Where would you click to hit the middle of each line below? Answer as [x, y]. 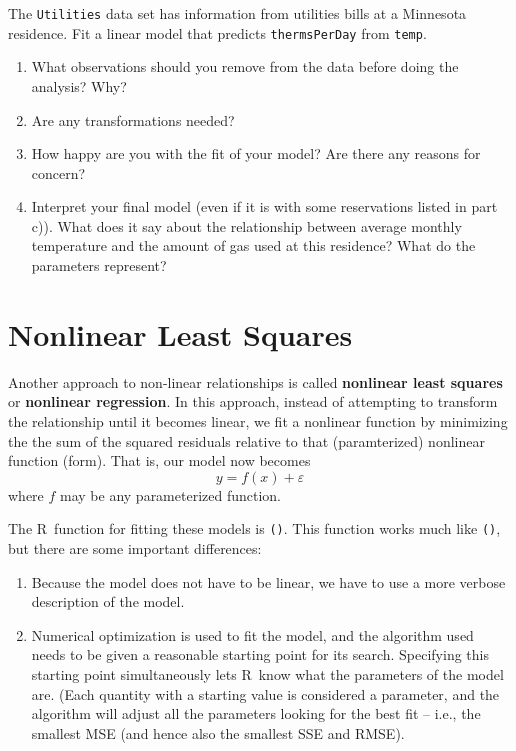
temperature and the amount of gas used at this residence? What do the [253, 245]
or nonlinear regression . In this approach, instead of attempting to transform [253, 401]
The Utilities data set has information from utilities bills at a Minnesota [237, 13]
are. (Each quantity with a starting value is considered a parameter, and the [265, 693]
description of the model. [108, 601]
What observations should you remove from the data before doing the [245, 66]
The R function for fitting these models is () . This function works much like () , [254, 528]
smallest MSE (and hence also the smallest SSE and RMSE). [218, 732]
